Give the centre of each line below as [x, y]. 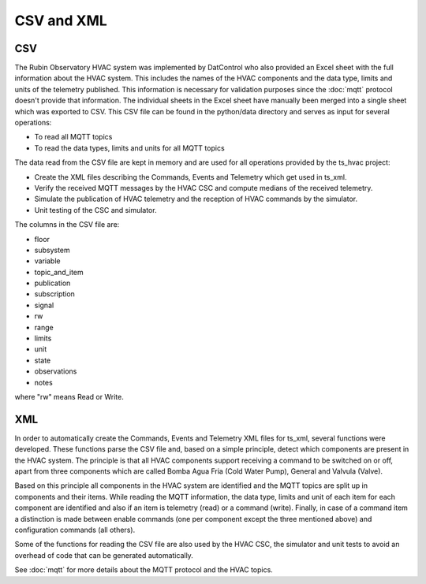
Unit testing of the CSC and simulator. [95, 210]
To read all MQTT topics [73, 137]
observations [56, 371]
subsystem [52, 250]
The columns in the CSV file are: [67, 225]
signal [44, 305]
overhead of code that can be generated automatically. [104, 555]
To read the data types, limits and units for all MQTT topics [129, 148]
